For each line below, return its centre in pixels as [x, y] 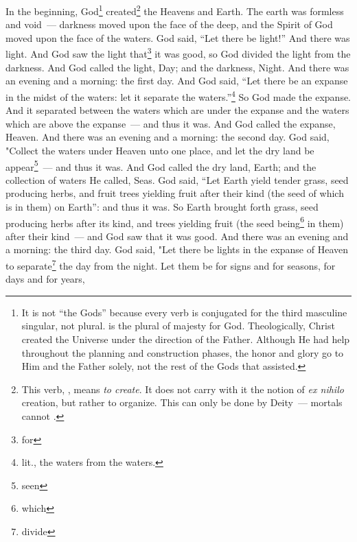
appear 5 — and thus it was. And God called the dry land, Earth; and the [161, 165]
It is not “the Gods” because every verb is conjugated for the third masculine [184, 312]
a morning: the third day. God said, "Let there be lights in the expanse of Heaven [177, 249]
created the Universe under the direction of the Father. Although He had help [186, 339]
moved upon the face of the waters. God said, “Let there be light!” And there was [178, 37]
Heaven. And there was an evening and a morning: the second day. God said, [168, 137]
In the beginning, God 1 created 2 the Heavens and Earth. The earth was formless [175, 10]
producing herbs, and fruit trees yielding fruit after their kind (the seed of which [175, 193]
